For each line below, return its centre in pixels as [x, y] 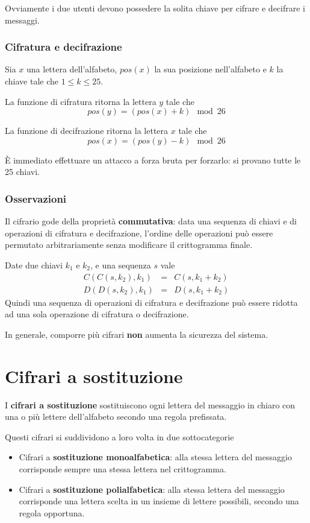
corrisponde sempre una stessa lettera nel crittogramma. [122, 468]
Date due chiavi [34, 265]
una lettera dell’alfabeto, [72, 69]
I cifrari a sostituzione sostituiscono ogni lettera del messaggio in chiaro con [150, 404]
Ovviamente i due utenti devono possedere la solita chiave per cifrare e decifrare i [155, 8]
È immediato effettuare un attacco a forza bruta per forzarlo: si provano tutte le [153, 160]
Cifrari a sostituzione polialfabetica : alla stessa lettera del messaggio [152, 489]
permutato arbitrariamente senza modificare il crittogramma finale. [129, 245]
